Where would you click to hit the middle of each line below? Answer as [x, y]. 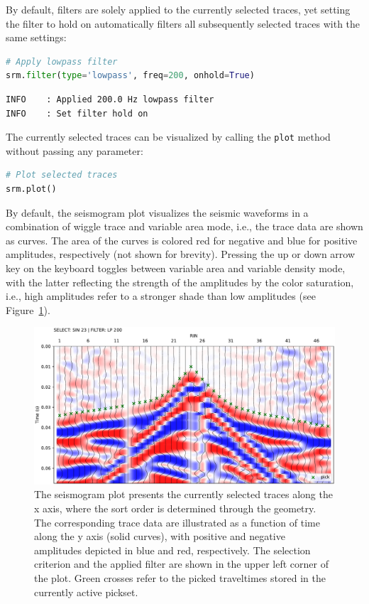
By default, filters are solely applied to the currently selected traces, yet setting [178, 9]
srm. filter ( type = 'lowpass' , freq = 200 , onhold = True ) [130, 76]
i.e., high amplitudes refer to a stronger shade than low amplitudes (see [161, 296]
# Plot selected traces [62, 175]
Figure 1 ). [28, 309]
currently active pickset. [86, 592]
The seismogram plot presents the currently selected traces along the [183, 494]
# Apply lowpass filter [62, 61]
